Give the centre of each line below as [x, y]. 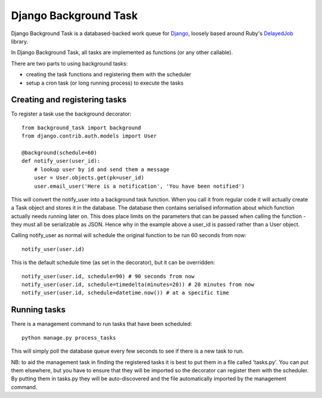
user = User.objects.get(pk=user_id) [89, 178]
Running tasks [38, 310]
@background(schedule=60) [60, 153]
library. [20, 41]
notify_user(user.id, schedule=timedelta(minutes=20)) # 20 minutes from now [138, 285]
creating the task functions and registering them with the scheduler [109, 74]
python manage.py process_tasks [69, 338]
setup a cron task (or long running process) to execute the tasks [105, 83]
